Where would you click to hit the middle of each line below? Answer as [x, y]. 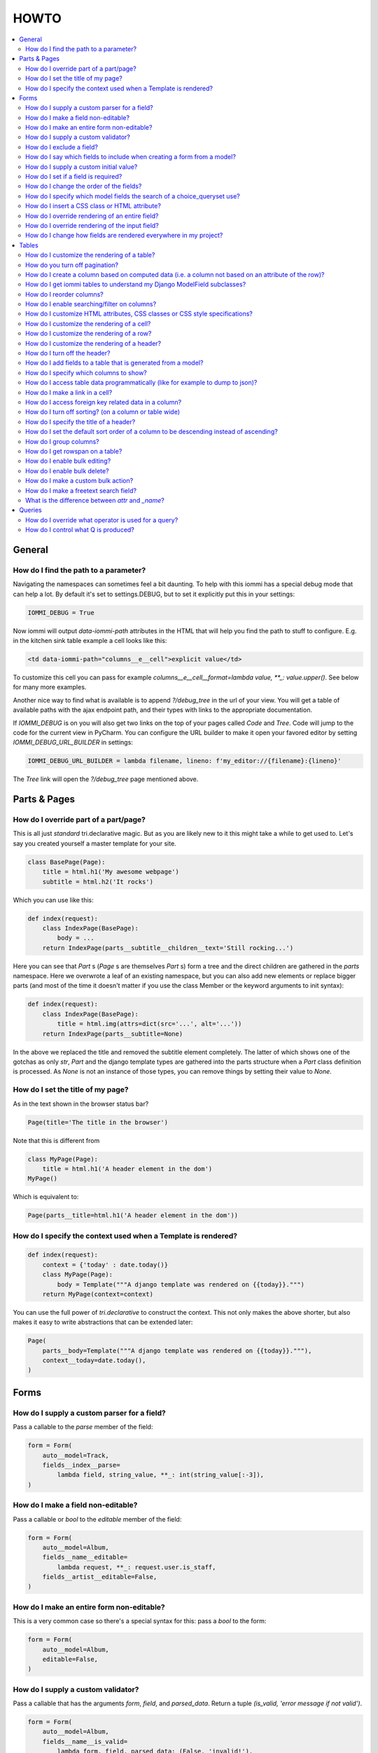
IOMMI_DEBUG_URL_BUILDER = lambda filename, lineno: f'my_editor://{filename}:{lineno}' [185, 761]
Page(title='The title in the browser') [98, 1122]
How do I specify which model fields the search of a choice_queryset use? [133, 196]
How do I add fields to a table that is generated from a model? [114, 363]
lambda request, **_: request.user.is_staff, [136, 1567]
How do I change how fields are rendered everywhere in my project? [124, 236]
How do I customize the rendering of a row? [89, 334]
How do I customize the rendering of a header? [93, 343]
